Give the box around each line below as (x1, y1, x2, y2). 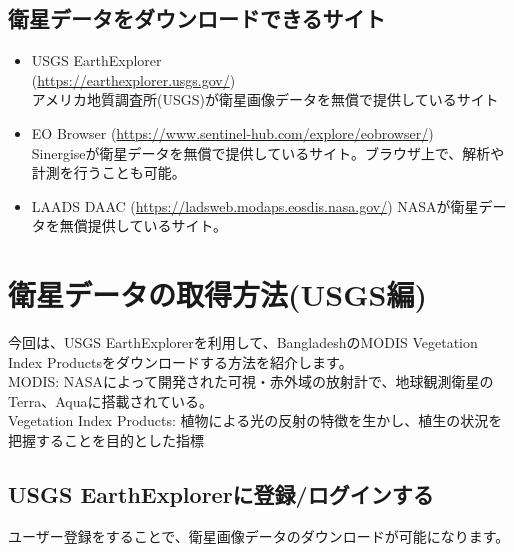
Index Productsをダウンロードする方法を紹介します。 (8, 351, 353, 372)
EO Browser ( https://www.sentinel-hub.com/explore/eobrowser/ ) (31, 122, 434, 143)
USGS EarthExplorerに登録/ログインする (8, 479, 434, 510)
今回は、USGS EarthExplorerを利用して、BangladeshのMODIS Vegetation (8, 332, 478, 353)
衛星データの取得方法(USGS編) (8, 274, 427, 315)
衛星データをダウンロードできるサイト (8, 3, 386, 34)
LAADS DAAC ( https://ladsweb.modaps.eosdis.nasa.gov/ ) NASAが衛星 (31, 195, 479, 216)
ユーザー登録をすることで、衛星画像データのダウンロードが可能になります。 (8, 525, 510, 546)
